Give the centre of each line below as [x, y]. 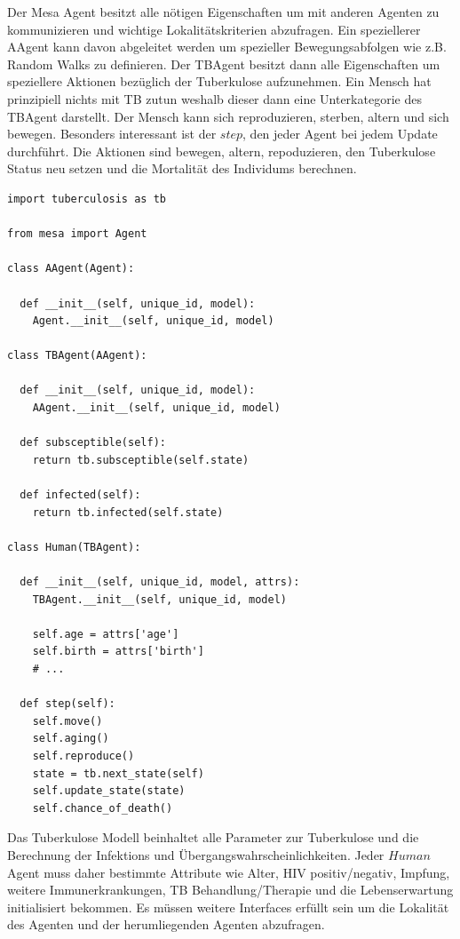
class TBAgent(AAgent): [77, 356]
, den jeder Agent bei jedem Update [340, 134]
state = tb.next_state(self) [118, 773]
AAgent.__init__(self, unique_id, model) [156, 408]
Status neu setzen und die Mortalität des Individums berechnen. [182, 168]
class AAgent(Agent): [71, 269]
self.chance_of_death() [103, 808]
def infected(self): [80, 495]
